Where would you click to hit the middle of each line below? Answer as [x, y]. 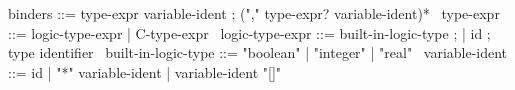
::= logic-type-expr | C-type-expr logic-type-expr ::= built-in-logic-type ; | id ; [249, 32]
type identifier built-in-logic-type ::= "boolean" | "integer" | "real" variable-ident [258, 52]
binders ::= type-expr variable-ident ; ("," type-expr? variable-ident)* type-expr [254, 13]
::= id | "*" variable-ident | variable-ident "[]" [145, 71]
